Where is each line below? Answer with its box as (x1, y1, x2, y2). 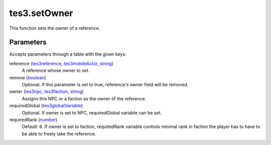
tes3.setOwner (9, 8, 73, 19)
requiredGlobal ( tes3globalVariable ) (9, 103, 83, 109)
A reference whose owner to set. (22, 68, 90, 74)
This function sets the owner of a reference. (9, 25, 100, 31)
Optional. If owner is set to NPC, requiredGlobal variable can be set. (22, 109, 162, 115)
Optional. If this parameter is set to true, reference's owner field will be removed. (22, 82, 189, 88)
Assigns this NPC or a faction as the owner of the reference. (22, 95, 147, 101)
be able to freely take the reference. (22, 130, 96, 136)
